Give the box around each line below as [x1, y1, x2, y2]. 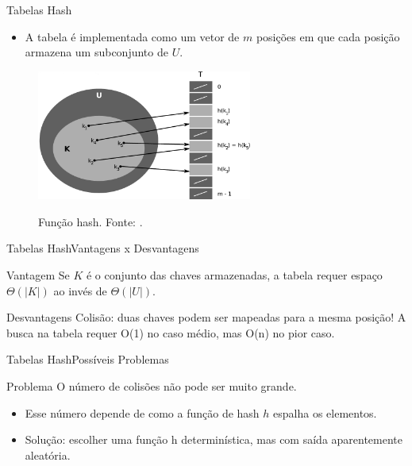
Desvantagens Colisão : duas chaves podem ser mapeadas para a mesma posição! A [6, 309, 406, 325]
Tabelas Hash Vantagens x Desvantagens [6, 240, 199, 256]
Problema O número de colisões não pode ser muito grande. [6, 377, 297, 394]
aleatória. [25, 446, 71, 463]
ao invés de [53, 282, 107, 298]
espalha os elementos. [273, 404, 377, 421]
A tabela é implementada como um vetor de [25, 28, 240, 44]
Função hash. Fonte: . [38, 213, 143, 229]
